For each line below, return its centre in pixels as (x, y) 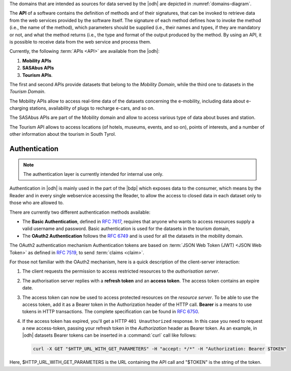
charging (19, 108)
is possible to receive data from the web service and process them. (80, 42)
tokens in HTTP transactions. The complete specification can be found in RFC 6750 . (111, 312)
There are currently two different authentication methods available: (80, 212)
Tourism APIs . (38, 75)
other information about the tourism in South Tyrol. (63, 134)
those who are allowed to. (37, 203)
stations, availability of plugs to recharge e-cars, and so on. (92, 108)
